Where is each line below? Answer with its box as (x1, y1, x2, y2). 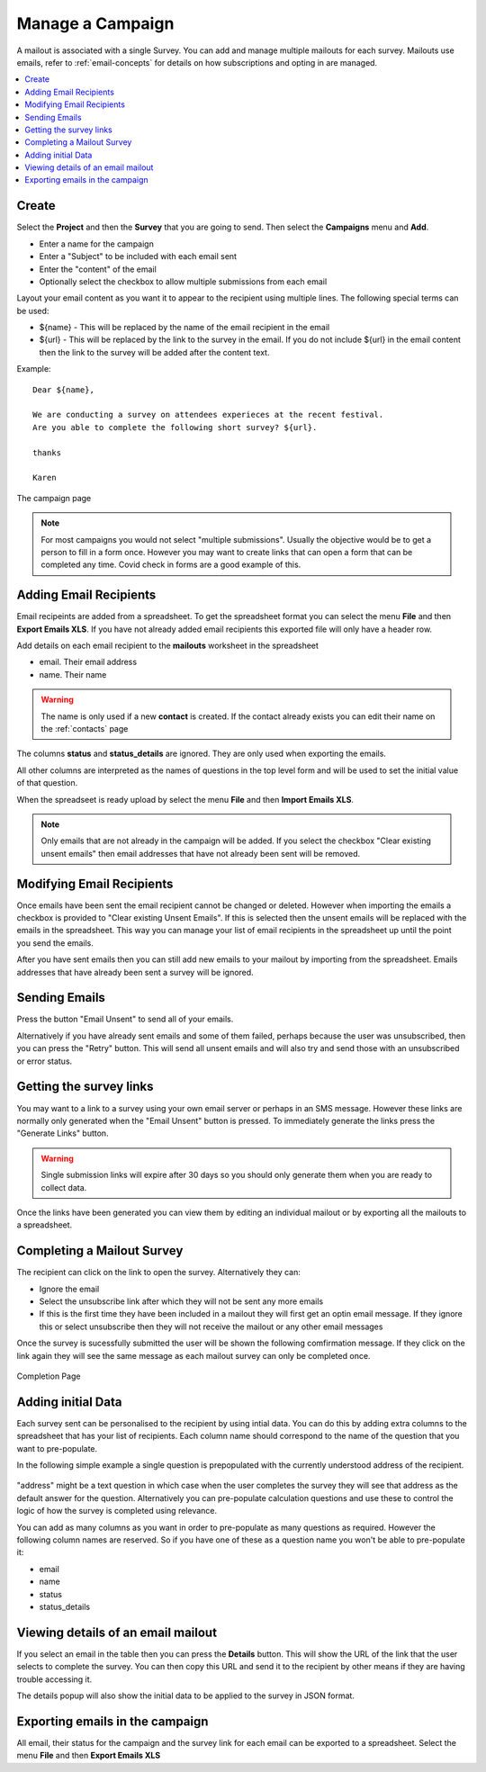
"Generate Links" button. (16, 1128, 109, 1138)
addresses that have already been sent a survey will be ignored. (16, 967, 254, 977)
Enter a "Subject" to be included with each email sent (39, 251, 238, 262)
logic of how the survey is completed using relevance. (16, 1506, 218, 1516)
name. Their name (39, 669, 107, 679)
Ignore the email (39, 1283, 100, 1294)
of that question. (16, 778, 78, 788)
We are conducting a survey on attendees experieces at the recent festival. (32, 409, 384, 420)
